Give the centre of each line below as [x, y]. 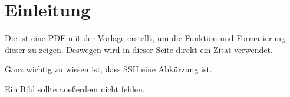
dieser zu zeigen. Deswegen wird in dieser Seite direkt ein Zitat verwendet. [139, 49]
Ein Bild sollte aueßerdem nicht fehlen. [75, 88]
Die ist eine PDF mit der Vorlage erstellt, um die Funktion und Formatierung [145, 38]
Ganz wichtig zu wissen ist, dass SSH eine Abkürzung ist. [108, 69]
